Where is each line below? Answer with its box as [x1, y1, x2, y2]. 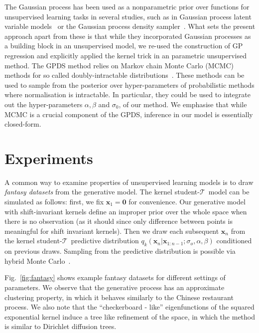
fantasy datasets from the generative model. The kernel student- [4, 186, 200, 197]
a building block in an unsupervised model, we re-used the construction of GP [4, 40, 243, 51]
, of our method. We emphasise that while [119, 99, 247, 109]
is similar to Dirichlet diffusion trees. [4, 321, 117, 332]
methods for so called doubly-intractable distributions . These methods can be [4, 70, 245, 80]
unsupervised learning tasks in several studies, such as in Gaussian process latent [4, 11, 252, 21]
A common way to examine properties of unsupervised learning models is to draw [4, 176, 254, 187]
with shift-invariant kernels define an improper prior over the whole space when [4, 206, 247, 216]
